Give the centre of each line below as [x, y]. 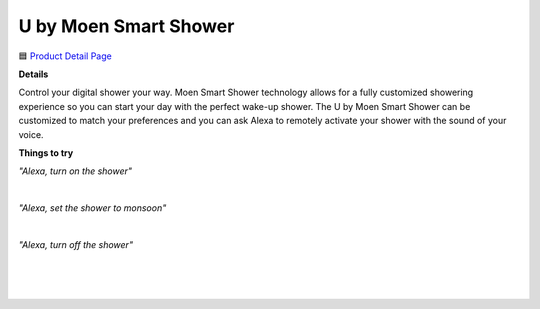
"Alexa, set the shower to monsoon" [92, 208]
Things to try [46, 152]
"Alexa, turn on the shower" [75, 171]
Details [33, 74]
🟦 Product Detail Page [65, 56]
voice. [31, 134]
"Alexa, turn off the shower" [76, 244]
